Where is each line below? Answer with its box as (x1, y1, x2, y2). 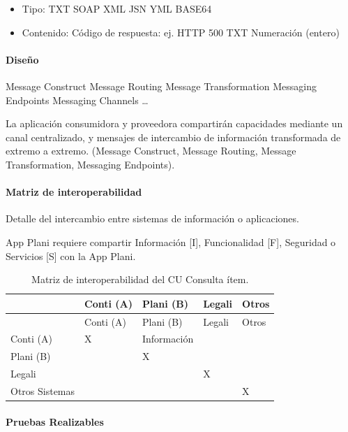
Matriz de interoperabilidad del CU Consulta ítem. (31, 272, 249, 287)
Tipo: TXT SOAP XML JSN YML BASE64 (22, 1, 212, 15)
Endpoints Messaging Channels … (6, 92, 149, 107)
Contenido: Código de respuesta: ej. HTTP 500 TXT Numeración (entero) (22, 24, 340, 39)
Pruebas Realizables (6, 414, 104, 429)
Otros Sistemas (10, 383, 75, 398)
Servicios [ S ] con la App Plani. (6, 248, 136, 263)
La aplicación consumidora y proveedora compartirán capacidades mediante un (6, 116, 343, 131)
